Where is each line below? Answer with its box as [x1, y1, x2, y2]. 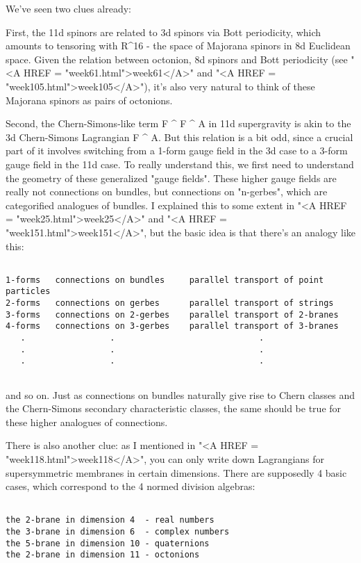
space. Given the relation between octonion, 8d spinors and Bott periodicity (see [6, 51, 348, 66]
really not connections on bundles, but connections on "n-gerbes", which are [6, 184, 328, 199]
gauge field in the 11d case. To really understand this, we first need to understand [6, 156, 354, 171]
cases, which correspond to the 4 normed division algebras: [6, 479, 255, 493]
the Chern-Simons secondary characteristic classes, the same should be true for [6, 401, 342, 416]
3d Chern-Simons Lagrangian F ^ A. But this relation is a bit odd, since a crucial [6, 129, 353, 144]
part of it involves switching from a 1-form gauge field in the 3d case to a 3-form [6, 143, 348, 158]
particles [6, 286, 51, 297]
